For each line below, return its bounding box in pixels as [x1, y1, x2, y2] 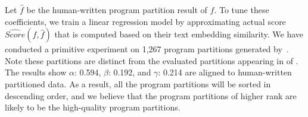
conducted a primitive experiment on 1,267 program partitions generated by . [5, 43, 289, 55]
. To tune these [214, 4, 269, 15]
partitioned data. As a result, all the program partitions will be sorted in [5, 77, 271, 90]
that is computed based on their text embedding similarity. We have [54, 28, 304, 40]
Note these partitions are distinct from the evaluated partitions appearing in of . [5, 54, 298, 67]
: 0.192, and [108, 66, 151, 78]
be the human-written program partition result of [26, 4, 207, 15]
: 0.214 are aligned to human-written [158, 66, 292, 78]
